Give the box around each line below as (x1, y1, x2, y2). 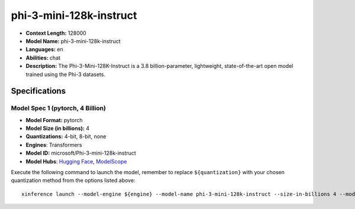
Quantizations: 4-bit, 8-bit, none (25, 133, 106, 140)
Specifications (11, 86, 66, 96)
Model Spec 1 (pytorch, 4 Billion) (11, 104, 106, 112)
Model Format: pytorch (25, 116, 83, 123)
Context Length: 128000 (25, 30, 87, 37)
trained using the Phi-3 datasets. (25, 71, 106, 78)
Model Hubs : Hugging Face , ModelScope (25, 158, 127, 165)
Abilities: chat (25, 54, 61, 61)
